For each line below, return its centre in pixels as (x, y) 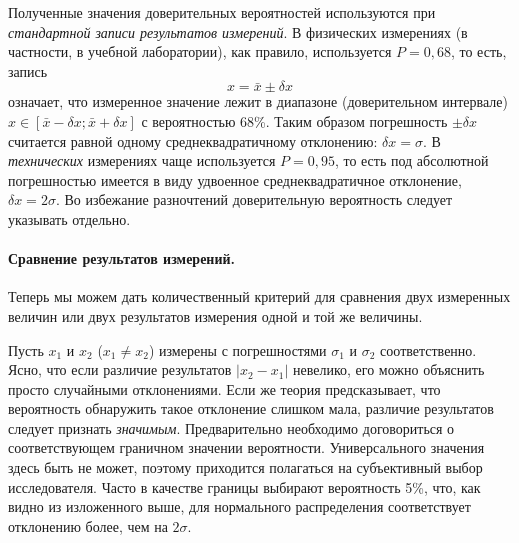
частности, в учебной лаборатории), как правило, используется (200, 51)
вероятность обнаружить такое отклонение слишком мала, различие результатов (251, 408)
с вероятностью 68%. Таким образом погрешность (294, 120)
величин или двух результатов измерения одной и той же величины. (215, 315)
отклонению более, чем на (88, 525)
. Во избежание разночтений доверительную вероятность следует (254, 199)
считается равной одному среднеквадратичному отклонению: (193, 140)
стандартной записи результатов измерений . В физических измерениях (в (238, 31)
